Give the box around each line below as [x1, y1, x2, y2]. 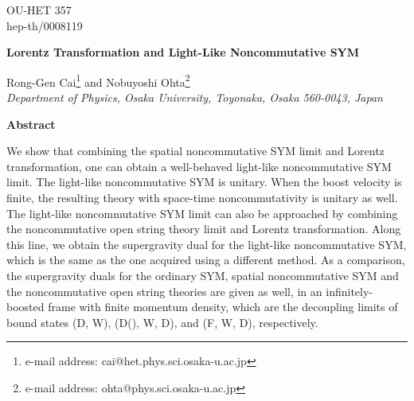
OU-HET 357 [6, 2, 72, 18]
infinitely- [326, 282, 373, 299]
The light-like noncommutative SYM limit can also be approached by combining [6, 204, 398, 221]
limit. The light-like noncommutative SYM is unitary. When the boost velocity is [6, 173, 402, 190]
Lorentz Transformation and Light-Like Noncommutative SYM [6, 44, 360, 60]
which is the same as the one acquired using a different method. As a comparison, [6, 251, 405, 268]
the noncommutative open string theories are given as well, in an [6, 282, 322, 299]
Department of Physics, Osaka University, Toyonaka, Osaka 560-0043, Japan [6, 89, 383, 106]
